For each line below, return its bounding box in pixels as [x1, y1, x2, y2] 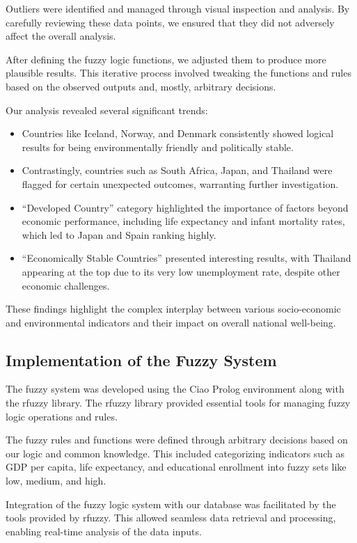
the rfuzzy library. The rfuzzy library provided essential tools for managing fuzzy [6, 395, 351, 410]
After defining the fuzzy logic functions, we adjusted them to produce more [6, 52, 326, 66]
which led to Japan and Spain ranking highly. [22, 227, 216, 242]
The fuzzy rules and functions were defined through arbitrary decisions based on [6, 432, 348, 447]
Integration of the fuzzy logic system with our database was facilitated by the [6, 496, 336, 511]
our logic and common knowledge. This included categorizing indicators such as [6, 446, 344, 460]
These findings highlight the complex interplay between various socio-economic [6, 301, 341, 316]
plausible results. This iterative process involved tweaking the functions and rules [6, 65, 351, 80]
